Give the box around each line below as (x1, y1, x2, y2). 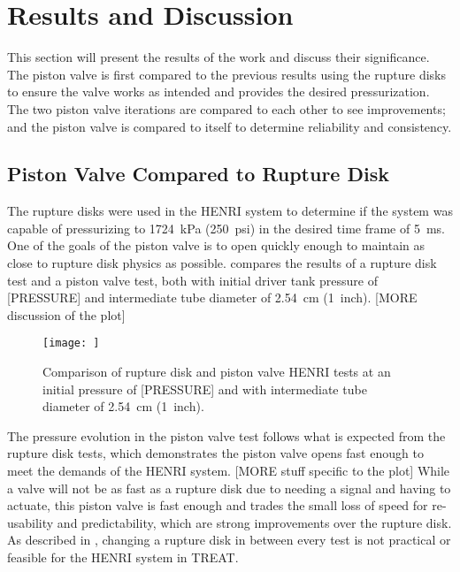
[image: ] (42, 337, 100, 350)
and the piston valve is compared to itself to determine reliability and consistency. (7, 117, 452, 135)
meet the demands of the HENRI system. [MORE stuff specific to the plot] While (7, 461, 450, 480)
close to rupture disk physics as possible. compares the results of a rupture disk (7, 254, 437, 272)
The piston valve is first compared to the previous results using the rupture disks (7, 65, 446, 83)
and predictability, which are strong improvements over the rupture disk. (57, 513, 452, 531)
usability (7, 513, 54, 531)
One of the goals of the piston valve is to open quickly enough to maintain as (7, 236, 425, 255)
